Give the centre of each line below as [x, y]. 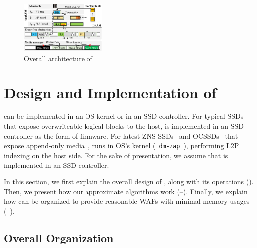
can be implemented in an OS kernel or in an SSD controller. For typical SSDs [124, 116]
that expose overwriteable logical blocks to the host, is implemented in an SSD [124, 126]
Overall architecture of [58, 58]
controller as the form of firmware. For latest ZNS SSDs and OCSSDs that [121, 135]
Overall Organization [59, 237]
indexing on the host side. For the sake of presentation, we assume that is [116, 155]
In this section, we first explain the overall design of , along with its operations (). [129, 182]
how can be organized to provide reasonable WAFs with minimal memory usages [127, 201]
